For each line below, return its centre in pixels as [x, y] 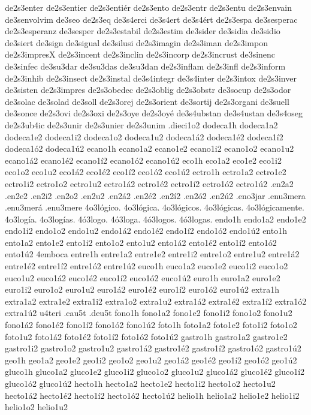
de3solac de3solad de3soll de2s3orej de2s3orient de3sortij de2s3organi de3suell [147, 101]
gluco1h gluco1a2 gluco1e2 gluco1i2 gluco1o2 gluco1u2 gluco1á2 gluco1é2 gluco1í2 [155, 372]
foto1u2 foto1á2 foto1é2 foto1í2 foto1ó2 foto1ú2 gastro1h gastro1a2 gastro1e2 [146, 336]
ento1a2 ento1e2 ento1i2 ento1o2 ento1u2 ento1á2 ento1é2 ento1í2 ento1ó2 [141, 242]
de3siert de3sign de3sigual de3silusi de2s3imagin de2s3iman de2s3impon [136, 42]
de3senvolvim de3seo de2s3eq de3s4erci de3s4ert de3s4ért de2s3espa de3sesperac [151, 19]
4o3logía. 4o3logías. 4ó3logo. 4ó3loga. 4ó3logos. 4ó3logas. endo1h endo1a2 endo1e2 [155, 219]
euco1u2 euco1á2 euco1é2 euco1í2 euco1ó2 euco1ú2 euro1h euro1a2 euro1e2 [143, 277]
